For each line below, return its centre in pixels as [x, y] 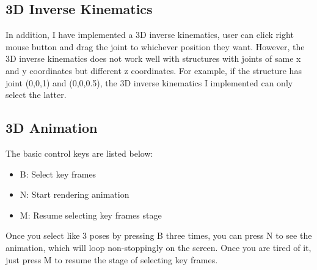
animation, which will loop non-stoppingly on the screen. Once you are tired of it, [158, 247]
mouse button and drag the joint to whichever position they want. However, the [155, 46]
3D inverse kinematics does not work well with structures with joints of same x [153, 58]
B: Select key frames [58, 174]
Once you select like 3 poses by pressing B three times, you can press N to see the [159, 235]
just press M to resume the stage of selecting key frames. [112, 259]
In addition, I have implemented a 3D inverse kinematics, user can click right [150, 35]
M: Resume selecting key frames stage [91, 215]
